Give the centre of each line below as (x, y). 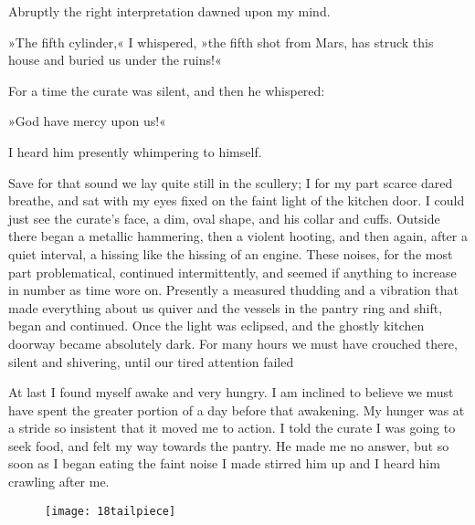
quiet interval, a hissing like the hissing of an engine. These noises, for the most (231, 253)
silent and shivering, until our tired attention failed (151, 361)
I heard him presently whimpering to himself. (135, 151)
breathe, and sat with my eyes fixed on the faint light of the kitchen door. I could (237, 200)
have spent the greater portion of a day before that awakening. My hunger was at (237, 409)
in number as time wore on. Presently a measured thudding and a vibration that (233, 290)
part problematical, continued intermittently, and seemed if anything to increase (232, 272)
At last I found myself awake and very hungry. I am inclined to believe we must (231, 392)
